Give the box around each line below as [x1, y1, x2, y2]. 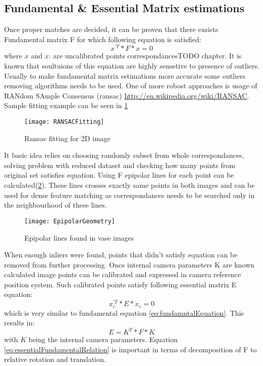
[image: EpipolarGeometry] [24, 217, 115, 225]
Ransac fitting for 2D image [24, 132, 111, 143]
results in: [4, 317, 35, 328]
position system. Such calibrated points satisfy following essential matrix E [4, 279, 237, 289]
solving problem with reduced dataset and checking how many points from [4, 159, 236, 170]
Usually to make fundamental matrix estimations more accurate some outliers [4, 70, 246, 81]
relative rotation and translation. [4, 354, 106, 364]
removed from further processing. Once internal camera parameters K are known [4, 259, 255, 270]
